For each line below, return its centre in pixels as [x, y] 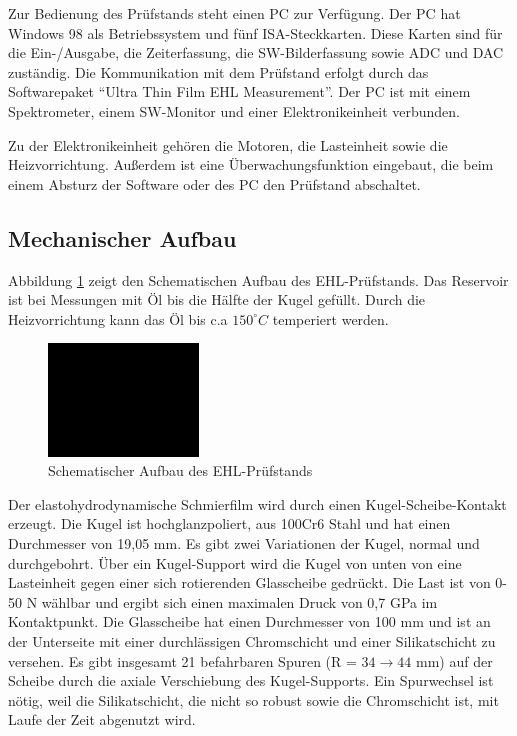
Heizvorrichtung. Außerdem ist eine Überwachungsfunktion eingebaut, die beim [251, 164]
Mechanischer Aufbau [122, 237]
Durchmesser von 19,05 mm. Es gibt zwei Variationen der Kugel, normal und [244, 543]
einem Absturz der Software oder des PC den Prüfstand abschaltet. [214, 183]
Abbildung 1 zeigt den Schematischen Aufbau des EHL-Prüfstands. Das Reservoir [258, 279]
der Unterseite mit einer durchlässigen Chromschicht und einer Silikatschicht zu [252, 641]
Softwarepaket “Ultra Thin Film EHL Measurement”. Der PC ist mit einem [239, 91]
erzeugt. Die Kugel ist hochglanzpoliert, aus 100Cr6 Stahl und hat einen [229, 523]
